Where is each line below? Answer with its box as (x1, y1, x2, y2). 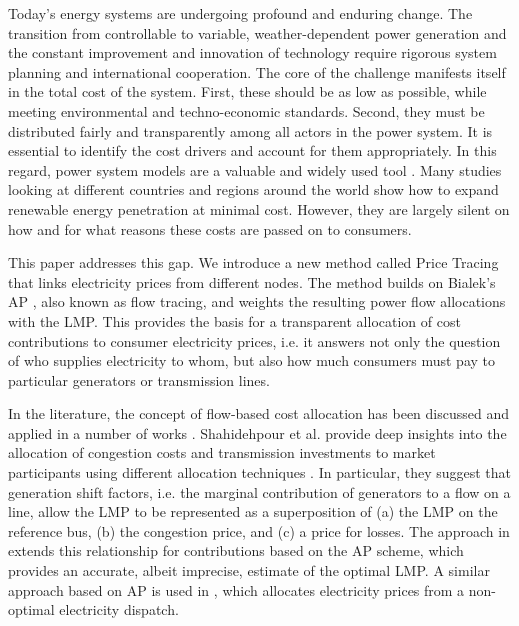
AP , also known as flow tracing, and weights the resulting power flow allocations (8, 291, 506, 312)
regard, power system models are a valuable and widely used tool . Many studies (8, 159, 502, 180)
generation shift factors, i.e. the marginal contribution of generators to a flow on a (8, 481, 511, 502)
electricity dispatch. (59, 599, 179, 620)
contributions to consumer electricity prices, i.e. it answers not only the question (8, 330, 501, 351)
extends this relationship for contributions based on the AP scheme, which (8, 540, 464, 561)
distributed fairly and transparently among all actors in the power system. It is (8, 120, 493, 141)
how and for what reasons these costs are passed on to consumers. (8, 218, 412, 239)
